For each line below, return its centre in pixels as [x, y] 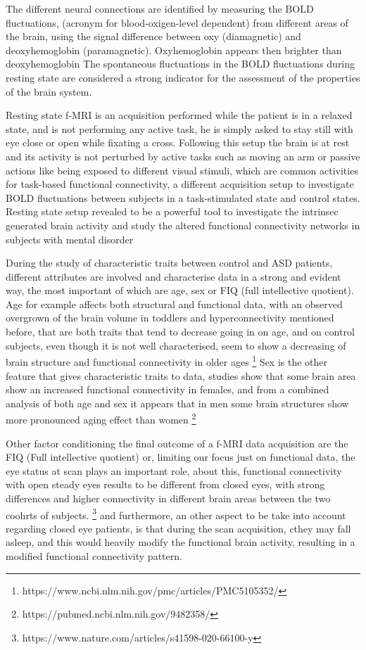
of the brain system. [49, 91]
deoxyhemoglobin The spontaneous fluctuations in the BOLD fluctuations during [181, 64]
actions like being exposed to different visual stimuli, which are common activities [182, 170]
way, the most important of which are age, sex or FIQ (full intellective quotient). [180, 290]
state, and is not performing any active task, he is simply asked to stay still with [179, 128]
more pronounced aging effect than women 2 [101, 418]
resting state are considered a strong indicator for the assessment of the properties [183, 77]
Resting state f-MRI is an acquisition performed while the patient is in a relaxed [179, 115]
